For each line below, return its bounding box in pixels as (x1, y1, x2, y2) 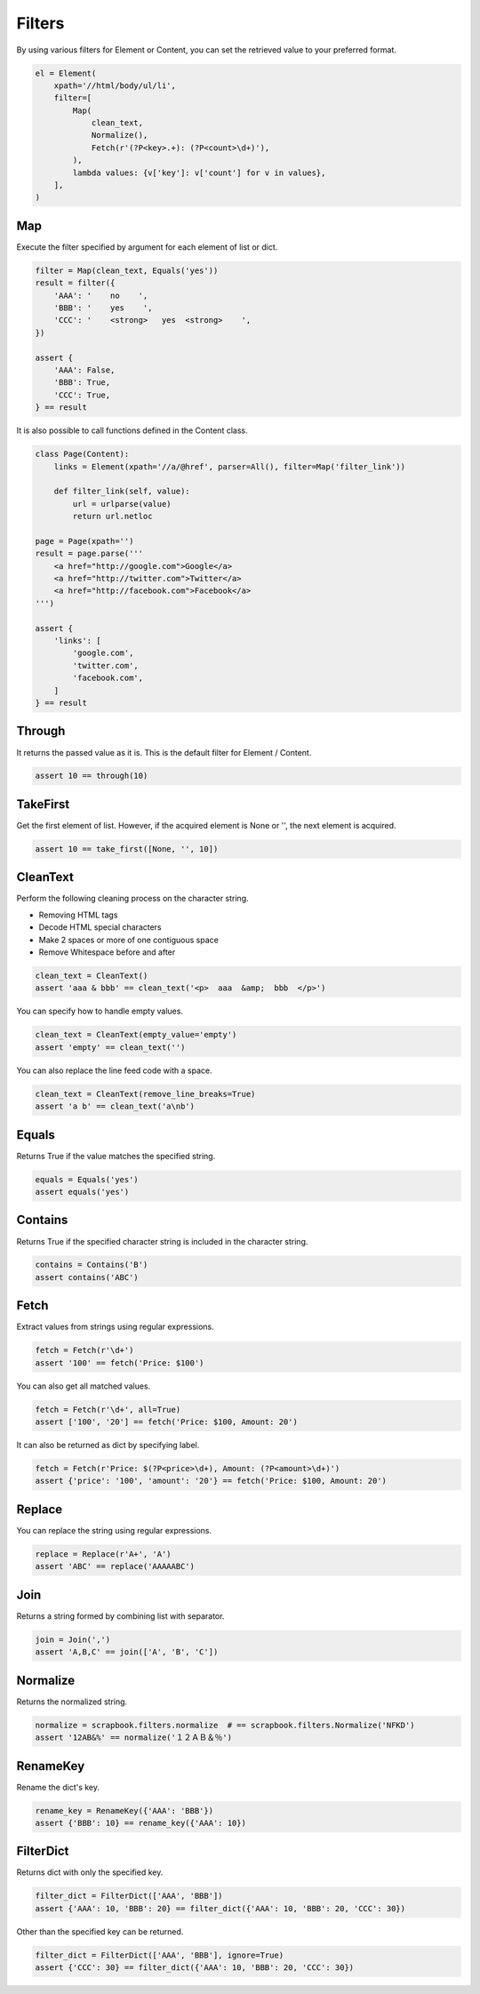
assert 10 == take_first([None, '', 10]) (35, 844, 219, 853)
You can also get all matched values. (16, 1381, 151, 1391)
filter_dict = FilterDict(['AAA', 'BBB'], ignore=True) (35, 1950, 284, 1960)
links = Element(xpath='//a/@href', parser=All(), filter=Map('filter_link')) (53, 461, 406, 471)
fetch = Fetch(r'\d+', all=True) (35, 1405, 181, 1414)
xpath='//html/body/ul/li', (53, 80, 177, 91)
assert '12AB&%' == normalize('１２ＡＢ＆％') (35, 1733, 233, 1742)
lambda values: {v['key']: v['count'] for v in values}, (72, 167, 326, 178)
